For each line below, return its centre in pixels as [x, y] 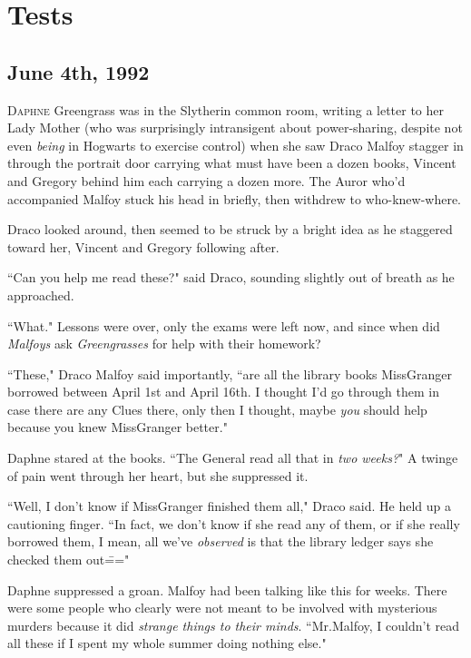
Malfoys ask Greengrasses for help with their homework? [164, 344]
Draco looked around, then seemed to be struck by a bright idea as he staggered [230, 229]
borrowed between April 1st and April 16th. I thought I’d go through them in [223, 392]
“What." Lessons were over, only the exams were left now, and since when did [224, 325]
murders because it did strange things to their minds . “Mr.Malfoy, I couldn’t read [233, 625]
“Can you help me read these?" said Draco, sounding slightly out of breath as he [231, 277]
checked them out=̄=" [69, 560]
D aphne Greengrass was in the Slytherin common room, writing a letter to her [226, 109]
